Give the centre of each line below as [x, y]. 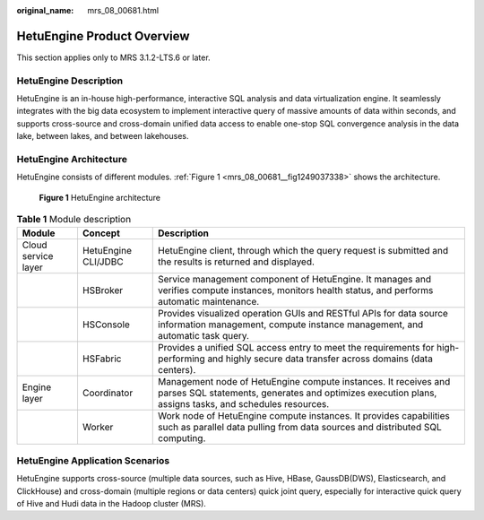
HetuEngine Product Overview [103, 36]
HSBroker [103, 290]
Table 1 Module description [74, 220]
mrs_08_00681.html [123, 10]
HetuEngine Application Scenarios [93, 460]
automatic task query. [204, 335]
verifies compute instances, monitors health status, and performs [296, 290]
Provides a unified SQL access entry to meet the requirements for [296, 347]
